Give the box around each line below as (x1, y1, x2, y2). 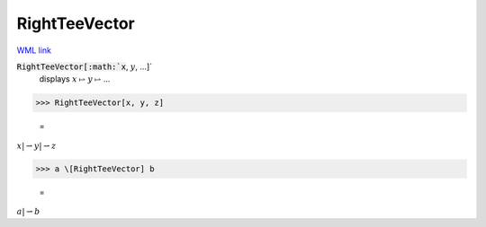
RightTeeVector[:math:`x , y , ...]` (16, 61, 153, 72)
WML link (16, 45, 52, 56)
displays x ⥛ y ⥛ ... (39, 74, 111, 84)
